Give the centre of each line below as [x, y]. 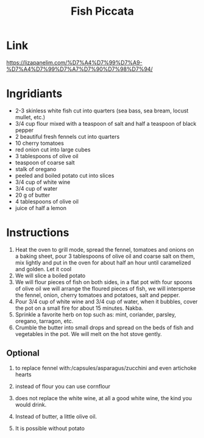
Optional [23, 353]
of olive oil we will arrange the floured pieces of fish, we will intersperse [105, 288]
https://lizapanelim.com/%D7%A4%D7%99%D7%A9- [75, 62]
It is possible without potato [50, 428]
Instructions [38, 233]
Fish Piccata [102, 11]
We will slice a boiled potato [50, 276]
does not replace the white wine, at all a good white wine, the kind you [104, 398]
